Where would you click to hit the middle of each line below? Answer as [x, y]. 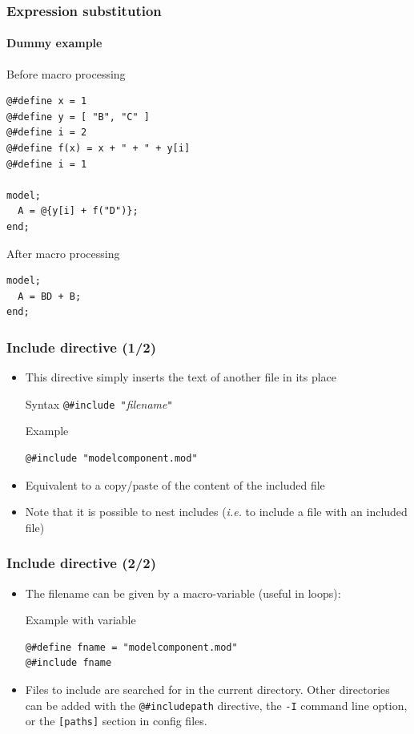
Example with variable [80, 620]
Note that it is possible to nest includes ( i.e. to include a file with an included [216, 512]
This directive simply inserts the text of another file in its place [181, 377]
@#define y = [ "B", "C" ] [78, 117]
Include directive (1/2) [82, 347]
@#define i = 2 [47, 133]
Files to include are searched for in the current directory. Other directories [207, 689]
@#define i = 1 [47, 164]
